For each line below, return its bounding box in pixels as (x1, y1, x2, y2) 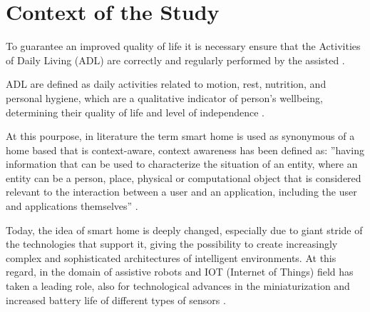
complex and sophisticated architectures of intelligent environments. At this (6, 250, 336, 265)
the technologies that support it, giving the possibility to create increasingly (6, 236, 338, 251)
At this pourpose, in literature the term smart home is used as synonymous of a (6, 129, 355, 144)
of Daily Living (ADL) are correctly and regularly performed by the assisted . (6, 52, 345, 67)
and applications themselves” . (6, 198, 138, 213)
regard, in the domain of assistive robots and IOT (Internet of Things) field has (6, 264, 354, 279)
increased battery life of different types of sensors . (6, 292, 226, 307)
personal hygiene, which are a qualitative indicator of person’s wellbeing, (6, 90, 323, 105)
